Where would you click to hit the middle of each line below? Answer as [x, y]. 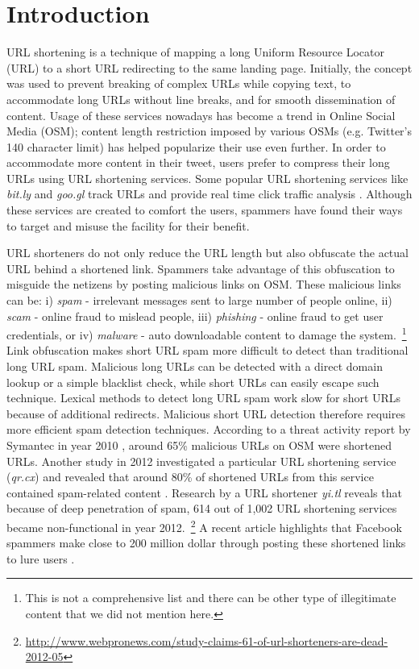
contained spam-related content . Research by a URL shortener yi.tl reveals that [204, 492]
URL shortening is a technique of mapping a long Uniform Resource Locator [195, 52]
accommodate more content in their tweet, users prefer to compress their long [198, 162]
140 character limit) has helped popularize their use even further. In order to [196, 146]
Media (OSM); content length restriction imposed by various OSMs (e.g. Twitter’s [209, 131]
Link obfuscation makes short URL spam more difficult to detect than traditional [207, 350]
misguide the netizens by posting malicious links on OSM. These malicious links [204, 284]
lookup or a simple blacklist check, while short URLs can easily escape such [193, 382]
